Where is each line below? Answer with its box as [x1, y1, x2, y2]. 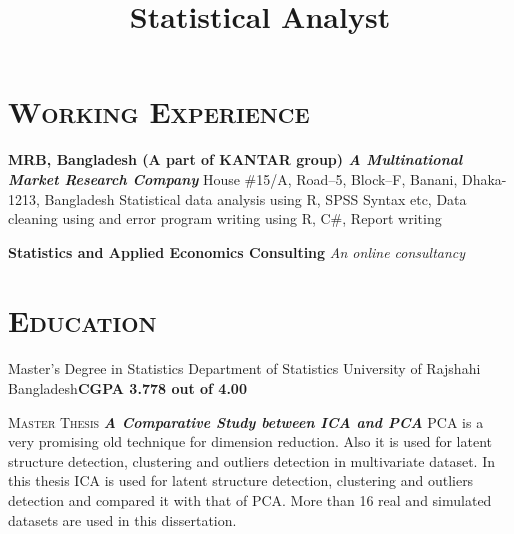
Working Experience [8, 91, 310, 132]
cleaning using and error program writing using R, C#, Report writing [8, 208, 442, 229]
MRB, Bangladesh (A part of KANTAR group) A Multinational [8, 149, 463, 170]
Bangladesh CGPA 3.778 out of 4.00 [8, 378, 247, 398]
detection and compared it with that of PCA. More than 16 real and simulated [8, 489, 492, 510]
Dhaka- [461, 168, 507, 189]
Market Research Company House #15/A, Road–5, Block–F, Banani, [8, 168, 458, 189]
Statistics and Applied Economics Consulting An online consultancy [8, 241, 466, 262]
